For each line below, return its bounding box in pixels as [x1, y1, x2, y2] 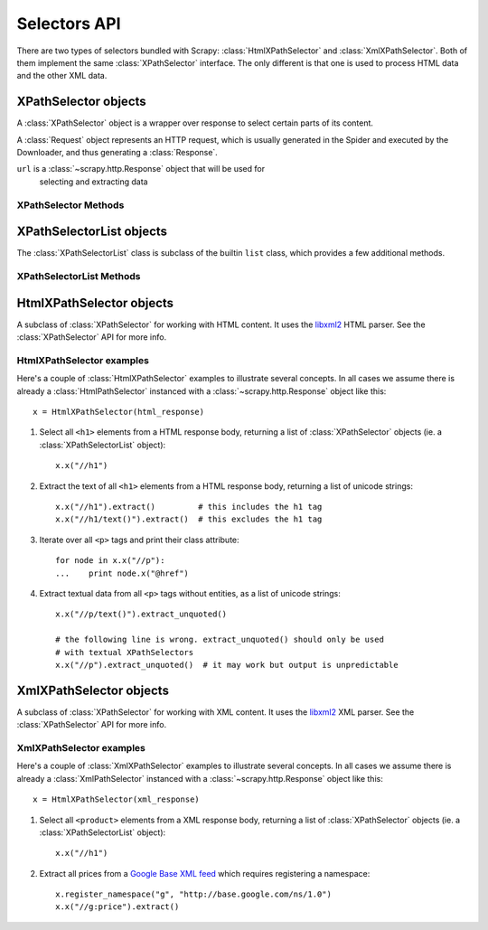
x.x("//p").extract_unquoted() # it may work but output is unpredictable [55, 660, 399, 670]
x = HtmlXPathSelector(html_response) [33, 407, 205, 418]
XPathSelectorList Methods [16, 270, 141, 283]
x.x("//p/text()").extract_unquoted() [55, 609, 228, 619]
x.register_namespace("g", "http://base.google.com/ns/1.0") [55, 889, 332, 899]
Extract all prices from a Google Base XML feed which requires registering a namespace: [39, 868, 371, 878]
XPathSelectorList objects [16, 224, 167, 240]
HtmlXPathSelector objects [16, 295, 174, 311]
